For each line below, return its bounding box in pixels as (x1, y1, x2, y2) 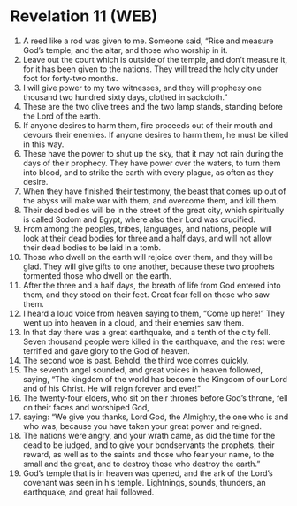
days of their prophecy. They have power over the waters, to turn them (22, 157, 281, 168)
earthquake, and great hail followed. (22, 487, 155, 497)
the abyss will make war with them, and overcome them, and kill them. (22, 195, 279, 205)
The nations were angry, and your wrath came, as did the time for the (22, 430, 276, 441)
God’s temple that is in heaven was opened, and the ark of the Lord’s (22, 467, 273, 479)
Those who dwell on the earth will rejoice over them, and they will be (22, 251, 273, 262)
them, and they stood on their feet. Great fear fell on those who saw (22, 289, 270, 300)
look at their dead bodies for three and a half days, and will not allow (22, 233, 272, 243)
